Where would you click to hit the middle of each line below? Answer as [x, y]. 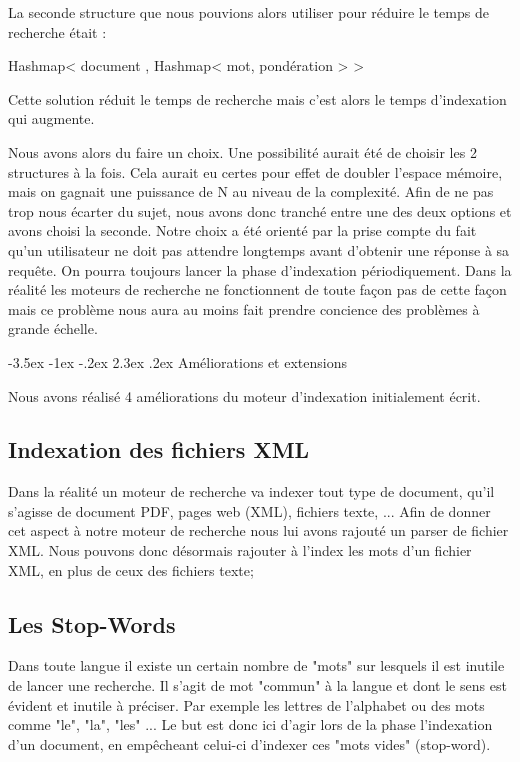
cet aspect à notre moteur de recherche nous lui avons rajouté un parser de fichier [258, 530]
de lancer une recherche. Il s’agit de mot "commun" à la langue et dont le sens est [257, 685]
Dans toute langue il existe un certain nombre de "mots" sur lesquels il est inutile [256, 665]
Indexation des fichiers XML [159, 449]
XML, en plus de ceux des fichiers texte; [131, 569]
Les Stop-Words [92, 623]
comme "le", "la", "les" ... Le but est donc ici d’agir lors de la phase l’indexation [250, 724]
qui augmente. [51, 118]
